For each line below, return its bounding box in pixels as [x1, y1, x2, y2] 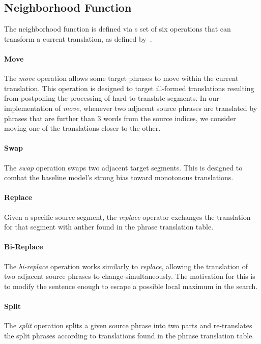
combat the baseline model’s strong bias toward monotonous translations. [4, 172, 234, 183]
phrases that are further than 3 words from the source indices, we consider [4, 112, 236, 123]
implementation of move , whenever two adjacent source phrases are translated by [4, 102, 257, 113]
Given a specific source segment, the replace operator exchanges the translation [4, 211, 251, 222]
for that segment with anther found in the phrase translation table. [4, 221, 214, 232]
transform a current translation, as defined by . [4, 33, 152, 44]
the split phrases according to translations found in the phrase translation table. [4, 330, 254, 340]
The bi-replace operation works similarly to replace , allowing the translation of [4, 261, 248, 271]
